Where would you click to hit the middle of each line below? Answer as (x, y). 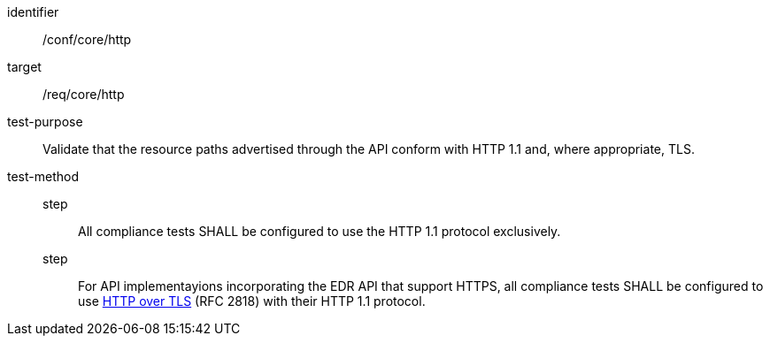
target (24, 67)
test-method (43, 176)
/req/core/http (84, 94)
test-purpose (45, 122)
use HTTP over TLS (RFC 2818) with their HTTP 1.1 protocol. (252, 301)
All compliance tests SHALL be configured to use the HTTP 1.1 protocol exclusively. (320, 231)
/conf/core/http (87, 39)
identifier (33, 12)
